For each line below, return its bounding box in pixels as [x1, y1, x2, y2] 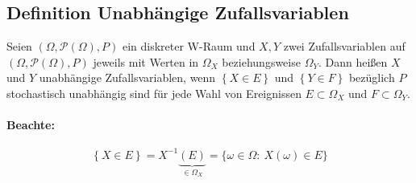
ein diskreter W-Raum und [122, 38, 256, 55]
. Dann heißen [318, 53, 388, 70]
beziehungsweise [222, 53, 301, 70]
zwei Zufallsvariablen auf [283, 38, 406, 55]
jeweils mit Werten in [93, 53, 199, 70]
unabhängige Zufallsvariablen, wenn [39, 69, 216, 86]
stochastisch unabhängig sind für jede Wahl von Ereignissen [6, 84, 302, 101]
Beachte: [6, 116, 55, 133]
